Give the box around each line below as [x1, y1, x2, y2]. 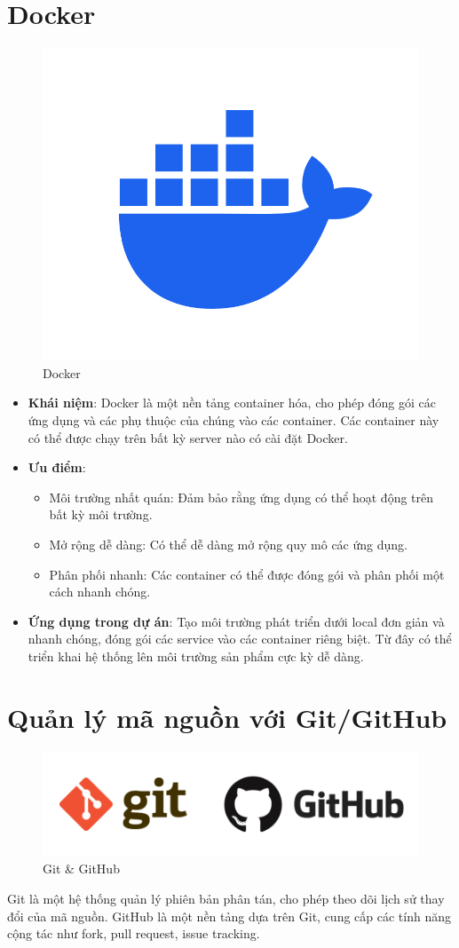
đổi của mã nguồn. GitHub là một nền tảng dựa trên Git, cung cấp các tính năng [7, 906, 451, 925]
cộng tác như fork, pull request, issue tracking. [7, 924, 260, 943]
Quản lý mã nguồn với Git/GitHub [7, 699, 447, 735]
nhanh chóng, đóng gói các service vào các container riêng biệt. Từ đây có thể [28, 629, 452, 648]
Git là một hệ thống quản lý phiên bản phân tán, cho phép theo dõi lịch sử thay [7, 889, 445, 907]
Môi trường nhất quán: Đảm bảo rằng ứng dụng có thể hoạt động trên [49, 487, 434, 506]
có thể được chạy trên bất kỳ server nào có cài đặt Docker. [28, 428, 348, 446]
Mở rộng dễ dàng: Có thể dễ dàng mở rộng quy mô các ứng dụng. [49, 535, 408, 554]
